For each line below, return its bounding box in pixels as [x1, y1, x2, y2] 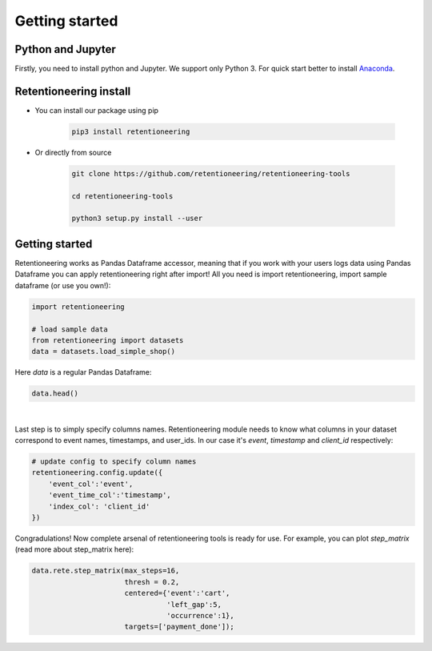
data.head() [31, 389, 79, 398]
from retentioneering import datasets [31, 336, 184, 344]
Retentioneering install [14, 84, 131, 98]
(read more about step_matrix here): [14, 545, 134, 554]
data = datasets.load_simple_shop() [31, 347, 176, 356]
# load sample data [31, 324, 108, 334]
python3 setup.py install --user [71, 214, 203, 223]
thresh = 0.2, [124, 577, 180, 586]
